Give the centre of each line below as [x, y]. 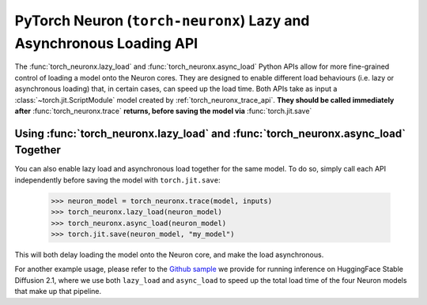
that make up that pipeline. [58, 292]
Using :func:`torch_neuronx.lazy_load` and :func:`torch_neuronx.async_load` [210, 133]
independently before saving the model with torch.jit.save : [117, 180]
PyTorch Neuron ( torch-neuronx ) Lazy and [162, 21]
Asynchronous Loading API [106, 43]
